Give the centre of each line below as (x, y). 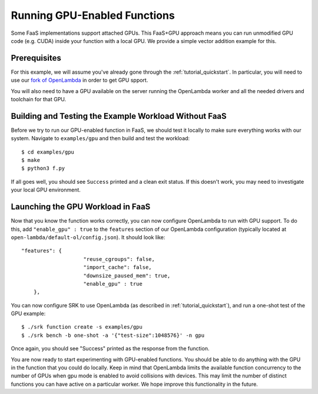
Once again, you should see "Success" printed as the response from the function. (110, 349)
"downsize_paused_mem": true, (127, 276)
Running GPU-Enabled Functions (93, 15)
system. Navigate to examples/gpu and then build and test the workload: (100, 138)
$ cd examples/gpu (48, 152)
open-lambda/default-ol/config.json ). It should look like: (88, 237)
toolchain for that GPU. (39, 100)
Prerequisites (36, 58)
